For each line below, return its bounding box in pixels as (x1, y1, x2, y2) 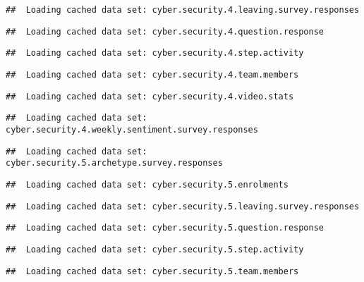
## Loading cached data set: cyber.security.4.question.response (6, 26, 324, 37)
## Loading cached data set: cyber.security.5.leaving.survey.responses (6, 201, 360, 211)
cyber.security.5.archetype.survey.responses (6, 158, 223, 168)
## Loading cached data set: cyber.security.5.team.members (6, 266, 299, 276)
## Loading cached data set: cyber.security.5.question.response (6, 223, 324, 233)
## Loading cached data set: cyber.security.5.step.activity (6, 244, 304, 255)
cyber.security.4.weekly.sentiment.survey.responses (6, 124, 258, 135)
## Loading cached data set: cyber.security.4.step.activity (6, 48, 304, 59)
